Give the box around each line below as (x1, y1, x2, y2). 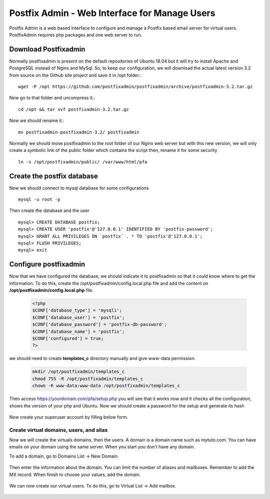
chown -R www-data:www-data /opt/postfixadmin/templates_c (32, 383, 180, 388)
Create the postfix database (9, 171, 98, 180)
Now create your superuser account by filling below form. (9, 414, 128, 420)
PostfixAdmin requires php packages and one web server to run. (9, 31, 142, 37)
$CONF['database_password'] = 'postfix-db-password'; (32, 321, 167, 327)
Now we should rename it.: (9, 117, 64, 123)
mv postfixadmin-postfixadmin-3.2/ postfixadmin (18, 129, 139, 135)
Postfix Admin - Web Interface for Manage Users (9, 7, 215, 18)
